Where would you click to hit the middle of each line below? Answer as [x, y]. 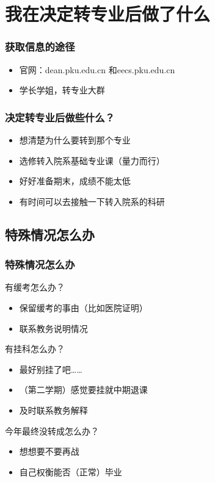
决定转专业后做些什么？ [60, 117]
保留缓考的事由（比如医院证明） [83, 307]
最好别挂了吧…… [51, 369]
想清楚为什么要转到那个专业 [75, 140]
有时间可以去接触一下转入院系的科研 [92, 201]
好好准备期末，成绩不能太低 [75, 181]
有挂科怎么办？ [35, 349]
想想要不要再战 [49, 451]
